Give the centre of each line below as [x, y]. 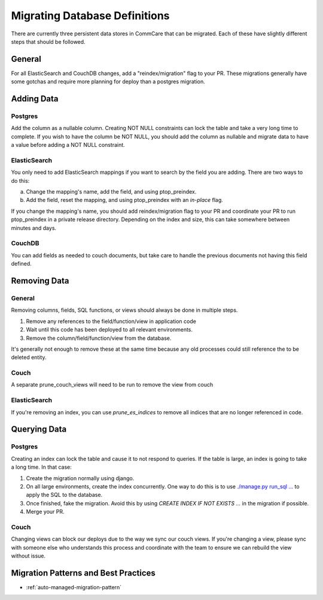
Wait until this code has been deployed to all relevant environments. [109, 330]
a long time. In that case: [41, 467]
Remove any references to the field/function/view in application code [111, 321]
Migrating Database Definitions [90, 16]
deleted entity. [29, 357]
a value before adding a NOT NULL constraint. [68, 145]
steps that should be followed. [48, 41]
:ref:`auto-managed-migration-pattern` [74, 587]
